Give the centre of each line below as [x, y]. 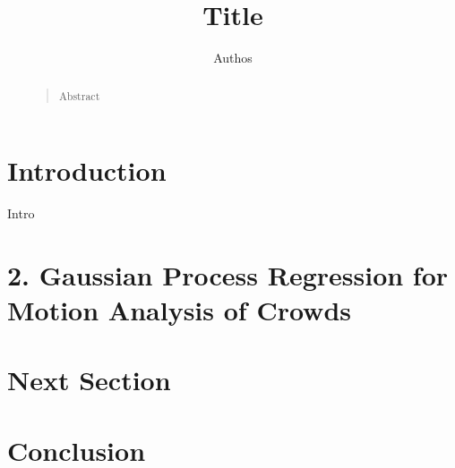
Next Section [89, 380]
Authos [233, 58]
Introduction [87, 170]
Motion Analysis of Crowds [179, 310]
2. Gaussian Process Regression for [228, 274]
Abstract [79, 95]
